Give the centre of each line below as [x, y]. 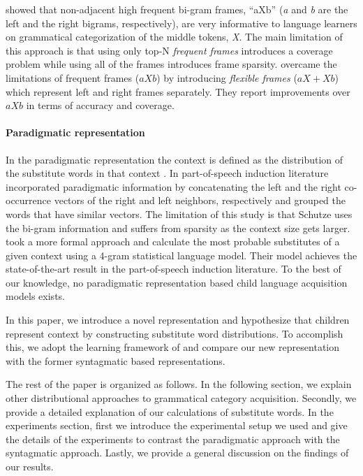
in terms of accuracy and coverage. [100, 105]
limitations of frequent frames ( [73, 77]
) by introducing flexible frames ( [227, 77]
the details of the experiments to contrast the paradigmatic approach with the [173, 439]
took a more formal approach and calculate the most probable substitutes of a [173, 241]
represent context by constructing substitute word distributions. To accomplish [175, 333]
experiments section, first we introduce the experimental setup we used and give [177, 425]
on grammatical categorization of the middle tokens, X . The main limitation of [174, 37]
